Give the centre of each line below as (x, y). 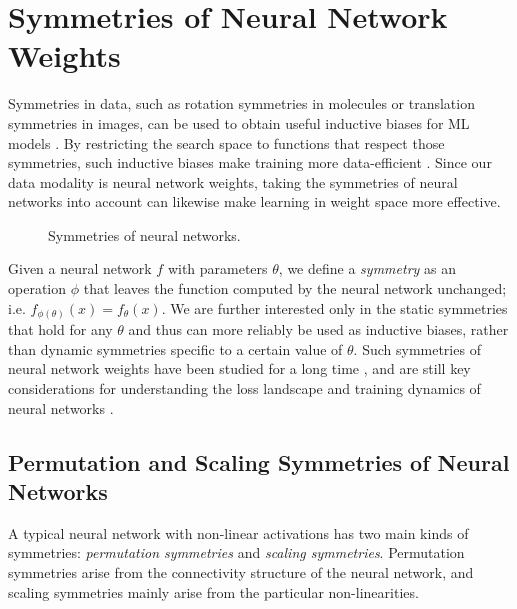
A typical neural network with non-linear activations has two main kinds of (238, 532)
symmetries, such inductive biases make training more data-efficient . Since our (250, 162)
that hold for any (60, 329)
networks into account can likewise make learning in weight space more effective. (254, 201)
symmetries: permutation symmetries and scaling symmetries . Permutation (236, 552)
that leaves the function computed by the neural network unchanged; (295, 288)
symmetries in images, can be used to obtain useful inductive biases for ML (239, 122)
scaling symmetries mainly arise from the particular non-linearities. (213, 591)
